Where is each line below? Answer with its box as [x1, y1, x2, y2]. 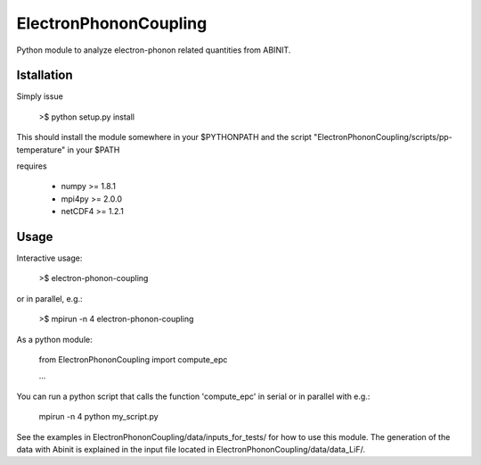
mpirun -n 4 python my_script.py [38, 411, 159, 422]
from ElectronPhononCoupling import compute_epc [38, 354, 228, 365]
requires [16, 161, 48, 171]
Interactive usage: [16, 253, 83, 263]
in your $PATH [67, 144, 120, 155]
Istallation [16, 68, 73, 83]
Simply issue [16, 91, 64, 102]
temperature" [16, 144, 66, 155]
